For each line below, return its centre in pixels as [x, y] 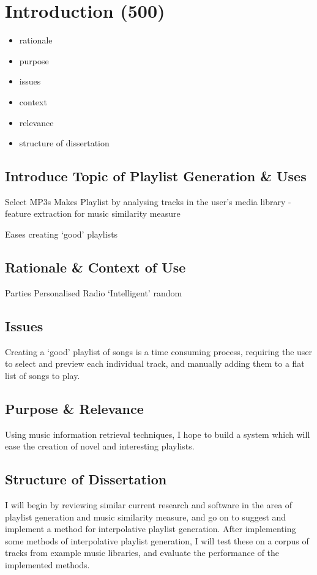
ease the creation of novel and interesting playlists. [100, 446]
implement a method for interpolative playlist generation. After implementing [151, 529]
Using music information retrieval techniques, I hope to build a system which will [158, 434]
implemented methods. [47, 565]
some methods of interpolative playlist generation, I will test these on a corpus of [157, 540]
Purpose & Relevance [74, 408]
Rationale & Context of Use [95, 267]
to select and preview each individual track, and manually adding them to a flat [155, 363]
